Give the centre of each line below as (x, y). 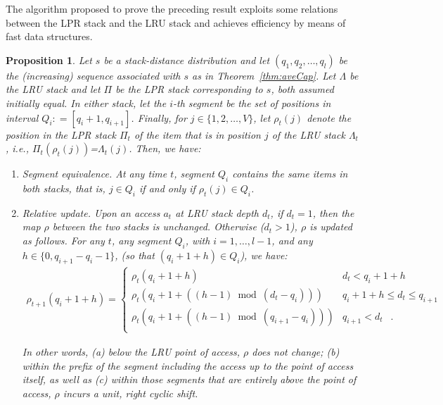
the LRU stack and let (53, 89)
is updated (331, 226)
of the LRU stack (308, 134)
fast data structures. (49, 36)
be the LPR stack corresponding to (189, 89)
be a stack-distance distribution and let (187, 60)
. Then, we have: (165, 148)
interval (22, 117)
